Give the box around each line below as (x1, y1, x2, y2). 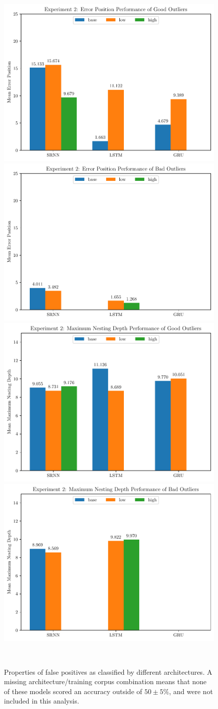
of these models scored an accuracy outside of (4, 686, 142, 696)
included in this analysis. (4, 696, 79, 706)
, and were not (169, 686, 213, 696)
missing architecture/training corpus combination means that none (4, 676, 207, 687)
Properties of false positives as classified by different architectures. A (4, 666, 213, 677)
